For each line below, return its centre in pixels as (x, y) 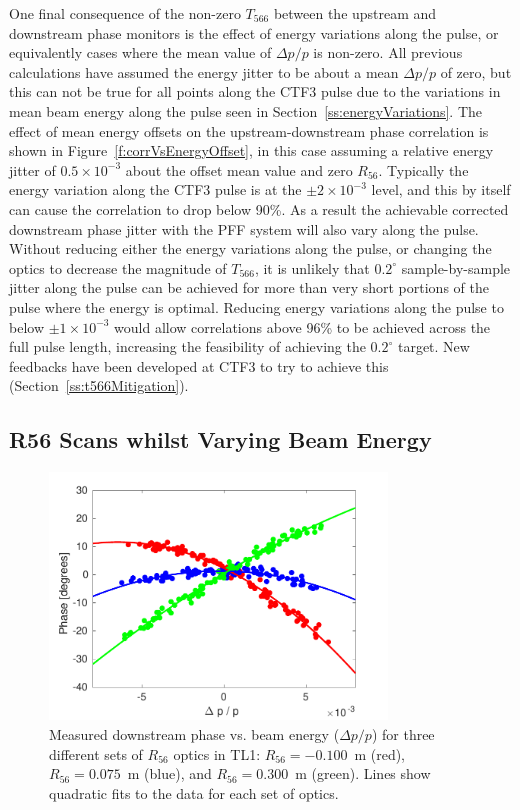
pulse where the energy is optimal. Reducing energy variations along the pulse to (256, 306)
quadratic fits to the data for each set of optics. (194, 792)
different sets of (96, 753)
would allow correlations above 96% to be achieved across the (302, 326)
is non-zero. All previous (388, 52)
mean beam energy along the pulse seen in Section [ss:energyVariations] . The (246, 110)
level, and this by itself (441, 189)
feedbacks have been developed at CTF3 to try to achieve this (199, 365)
